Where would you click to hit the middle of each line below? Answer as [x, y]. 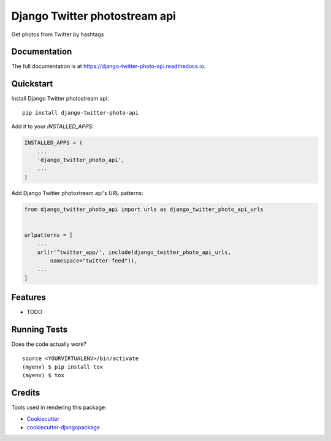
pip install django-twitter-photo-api [81, 113]
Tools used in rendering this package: [59, 407]
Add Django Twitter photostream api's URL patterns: [77, 193]
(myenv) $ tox [43, 375]
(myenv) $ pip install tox [63, 367]
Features [29, 297]
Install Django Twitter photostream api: [60, 99]
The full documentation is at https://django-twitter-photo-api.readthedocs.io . [108, 66]
